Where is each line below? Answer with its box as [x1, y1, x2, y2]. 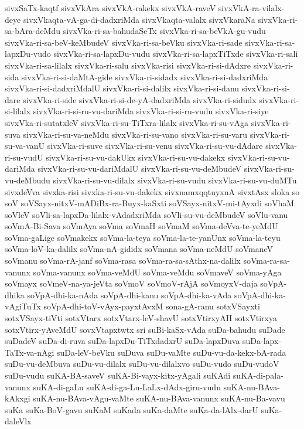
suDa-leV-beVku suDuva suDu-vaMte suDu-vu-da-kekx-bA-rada [57, 346, 286, 358]
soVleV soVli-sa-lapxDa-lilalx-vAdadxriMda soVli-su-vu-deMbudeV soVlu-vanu [5, 208, 288, 220]
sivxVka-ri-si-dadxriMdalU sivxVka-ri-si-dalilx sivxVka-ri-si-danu [5, 82, 240, 94]
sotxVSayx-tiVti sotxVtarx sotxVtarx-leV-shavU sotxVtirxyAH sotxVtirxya [5, 312, 277, 324]
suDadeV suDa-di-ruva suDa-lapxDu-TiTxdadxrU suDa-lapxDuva [5, 335, 240, 347]
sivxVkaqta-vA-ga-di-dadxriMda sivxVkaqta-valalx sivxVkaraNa [23, 13, 255, 25]
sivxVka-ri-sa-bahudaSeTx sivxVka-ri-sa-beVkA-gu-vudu [63, 25, 266, 37]
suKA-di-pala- [233, 369, 283, 381]
